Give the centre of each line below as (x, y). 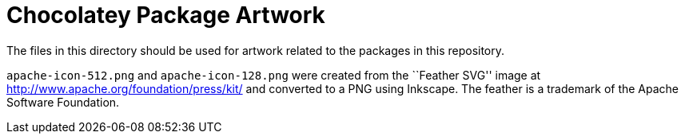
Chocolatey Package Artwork (166, 15)
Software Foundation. (63, 102)
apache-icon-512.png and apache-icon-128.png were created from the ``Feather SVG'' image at (274, 75)
